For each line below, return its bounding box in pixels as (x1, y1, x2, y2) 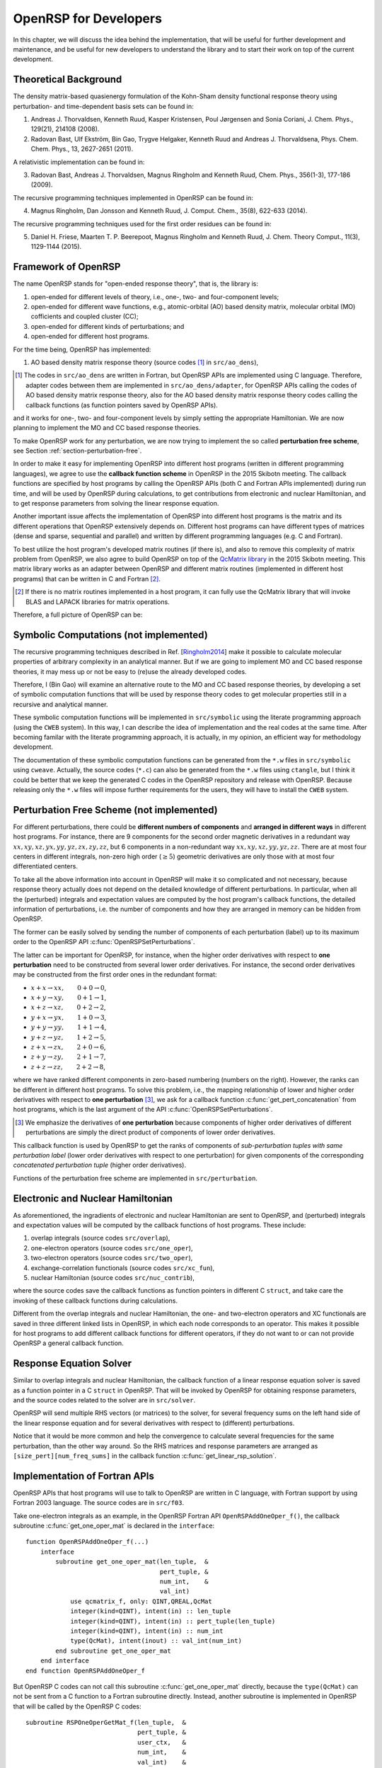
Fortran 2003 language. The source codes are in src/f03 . (13, 1499, 184, 1507)
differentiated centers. (13, 862, 78, 871)
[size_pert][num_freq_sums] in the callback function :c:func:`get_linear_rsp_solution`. (13, 1451, 277, 1460)
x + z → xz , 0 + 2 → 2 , (30, 1003, 106, 1011)
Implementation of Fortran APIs (13, 1470, 155, 1482)
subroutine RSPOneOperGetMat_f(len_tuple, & (25, 1718, 187, 1727)
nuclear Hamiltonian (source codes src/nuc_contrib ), (30, 1273, 195, 1281)
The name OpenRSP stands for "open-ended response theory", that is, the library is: (13, 279, 258, 288)
